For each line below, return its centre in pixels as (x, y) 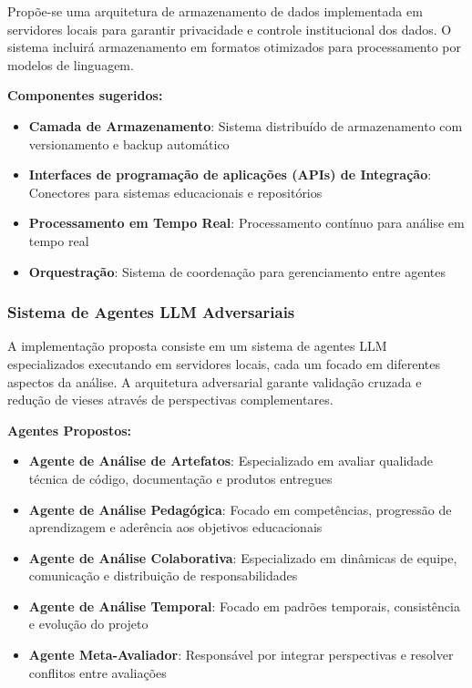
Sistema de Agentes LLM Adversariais (151, 312)
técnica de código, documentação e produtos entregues (180, 478)
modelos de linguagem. (71, 64)
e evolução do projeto (88, 624)
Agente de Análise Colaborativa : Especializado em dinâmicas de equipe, (243, 557)
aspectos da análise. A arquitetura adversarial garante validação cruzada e (215, 381)
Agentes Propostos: (70, 430)
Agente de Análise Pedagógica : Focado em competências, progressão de (240, 509)
